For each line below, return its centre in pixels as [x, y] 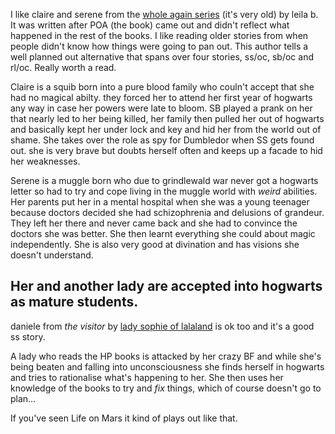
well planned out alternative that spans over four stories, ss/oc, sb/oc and [162, 57]
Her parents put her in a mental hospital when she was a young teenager [160, 202]
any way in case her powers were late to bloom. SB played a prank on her [161, 108]
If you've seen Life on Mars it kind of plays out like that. [124, 418]
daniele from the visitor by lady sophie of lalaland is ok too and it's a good [162, 326]
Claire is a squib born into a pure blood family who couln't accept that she [162, 87]
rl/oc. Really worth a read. [63, 67]
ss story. [28, 336]
